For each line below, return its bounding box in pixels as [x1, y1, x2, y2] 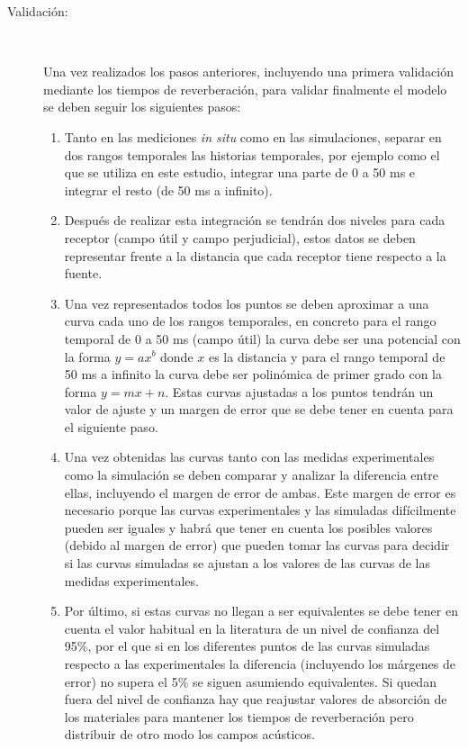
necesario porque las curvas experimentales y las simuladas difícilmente [64, 501, 456, 519]
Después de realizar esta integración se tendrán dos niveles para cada [64, 211, 445, 230]
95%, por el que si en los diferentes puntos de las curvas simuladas [64, 636, 430, 655]
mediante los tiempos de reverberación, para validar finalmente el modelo [43, 79, 447, 98]
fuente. [64, 264, 103, 283]
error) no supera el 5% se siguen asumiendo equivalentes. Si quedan [64, 672, 436, 690]
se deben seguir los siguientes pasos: [43, 97, 241, 116]
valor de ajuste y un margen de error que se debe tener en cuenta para [64, 400, 454, 419]
